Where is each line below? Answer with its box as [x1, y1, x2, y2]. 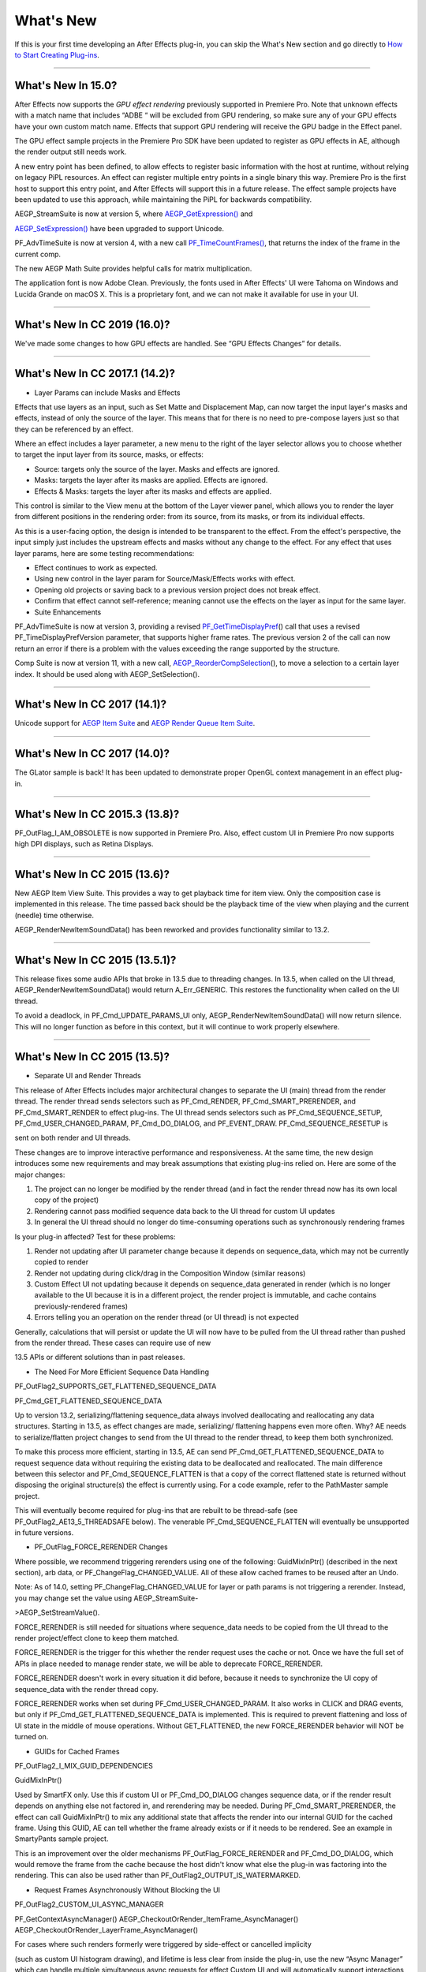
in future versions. [14, 1527, 74, 1537]
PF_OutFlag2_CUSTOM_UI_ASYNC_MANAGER [14, 1899, 164, 1909]
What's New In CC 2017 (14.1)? [14, 698, 167, 711]
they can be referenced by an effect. [14, 424, 134, 434]
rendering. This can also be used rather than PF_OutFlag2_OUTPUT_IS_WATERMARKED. [14, 1870, 301, 1880]
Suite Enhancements [34, 607, 102, 617]
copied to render [34, 1257, 89, 1267]
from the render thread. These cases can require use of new [14, 1338, 211, 1348]
